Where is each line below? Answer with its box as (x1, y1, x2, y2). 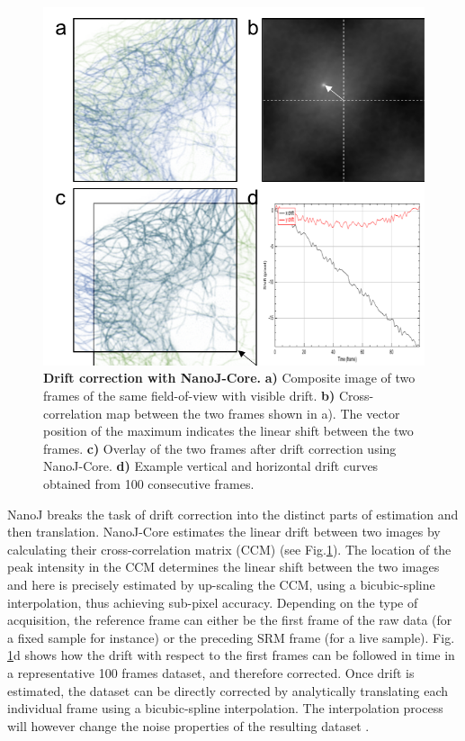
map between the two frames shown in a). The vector (106, 403, 400, 422)
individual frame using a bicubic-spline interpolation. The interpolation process (7, 699, 443, 718)
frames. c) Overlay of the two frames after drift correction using (43, 438, 397, 457)
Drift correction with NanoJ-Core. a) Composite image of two (43, 368, 416, 387)
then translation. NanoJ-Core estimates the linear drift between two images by (7, 522, 441, 541)
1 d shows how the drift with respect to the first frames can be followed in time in (7, 646, 455, 664)
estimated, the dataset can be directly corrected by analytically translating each (7, 681, 448, 700)
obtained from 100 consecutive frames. (43, 474, 255, 492)
